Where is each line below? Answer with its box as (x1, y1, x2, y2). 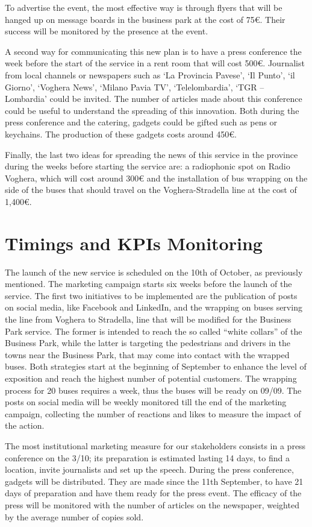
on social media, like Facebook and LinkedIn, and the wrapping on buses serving (5, 301, 302, 314)
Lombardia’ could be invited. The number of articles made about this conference (5, 92, 302, 105)
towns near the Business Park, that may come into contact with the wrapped (5, 348, 290, 361)
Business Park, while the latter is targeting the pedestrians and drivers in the (5, 336, 291, 349)
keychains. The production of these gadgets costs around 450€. (5, 127, 237, 140)
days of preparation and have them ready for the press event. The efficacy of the (5, 487, 302, 499)
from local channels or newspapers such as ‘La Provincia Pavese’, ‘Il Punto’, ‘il (5, 68, 295, 81)
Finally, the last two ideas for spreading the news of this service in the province (5, 148, 298, 160)
